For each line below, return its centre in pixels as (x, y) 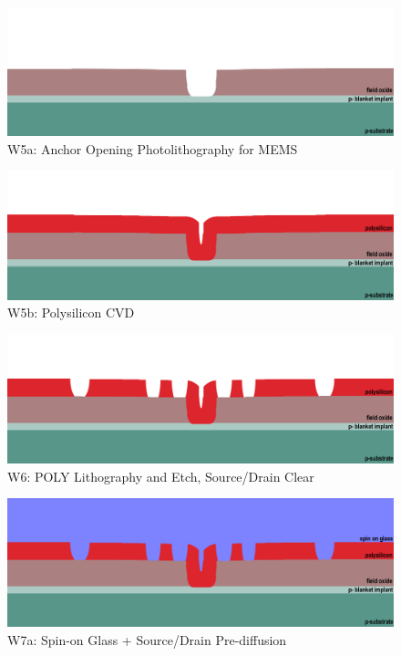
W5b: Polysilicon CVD (71, 312)
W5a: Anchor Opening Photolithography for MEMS (153, 148)
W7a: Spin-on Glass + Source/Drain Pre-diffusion (147, 639)
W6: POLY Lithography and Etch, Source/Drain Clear (161, 476)
